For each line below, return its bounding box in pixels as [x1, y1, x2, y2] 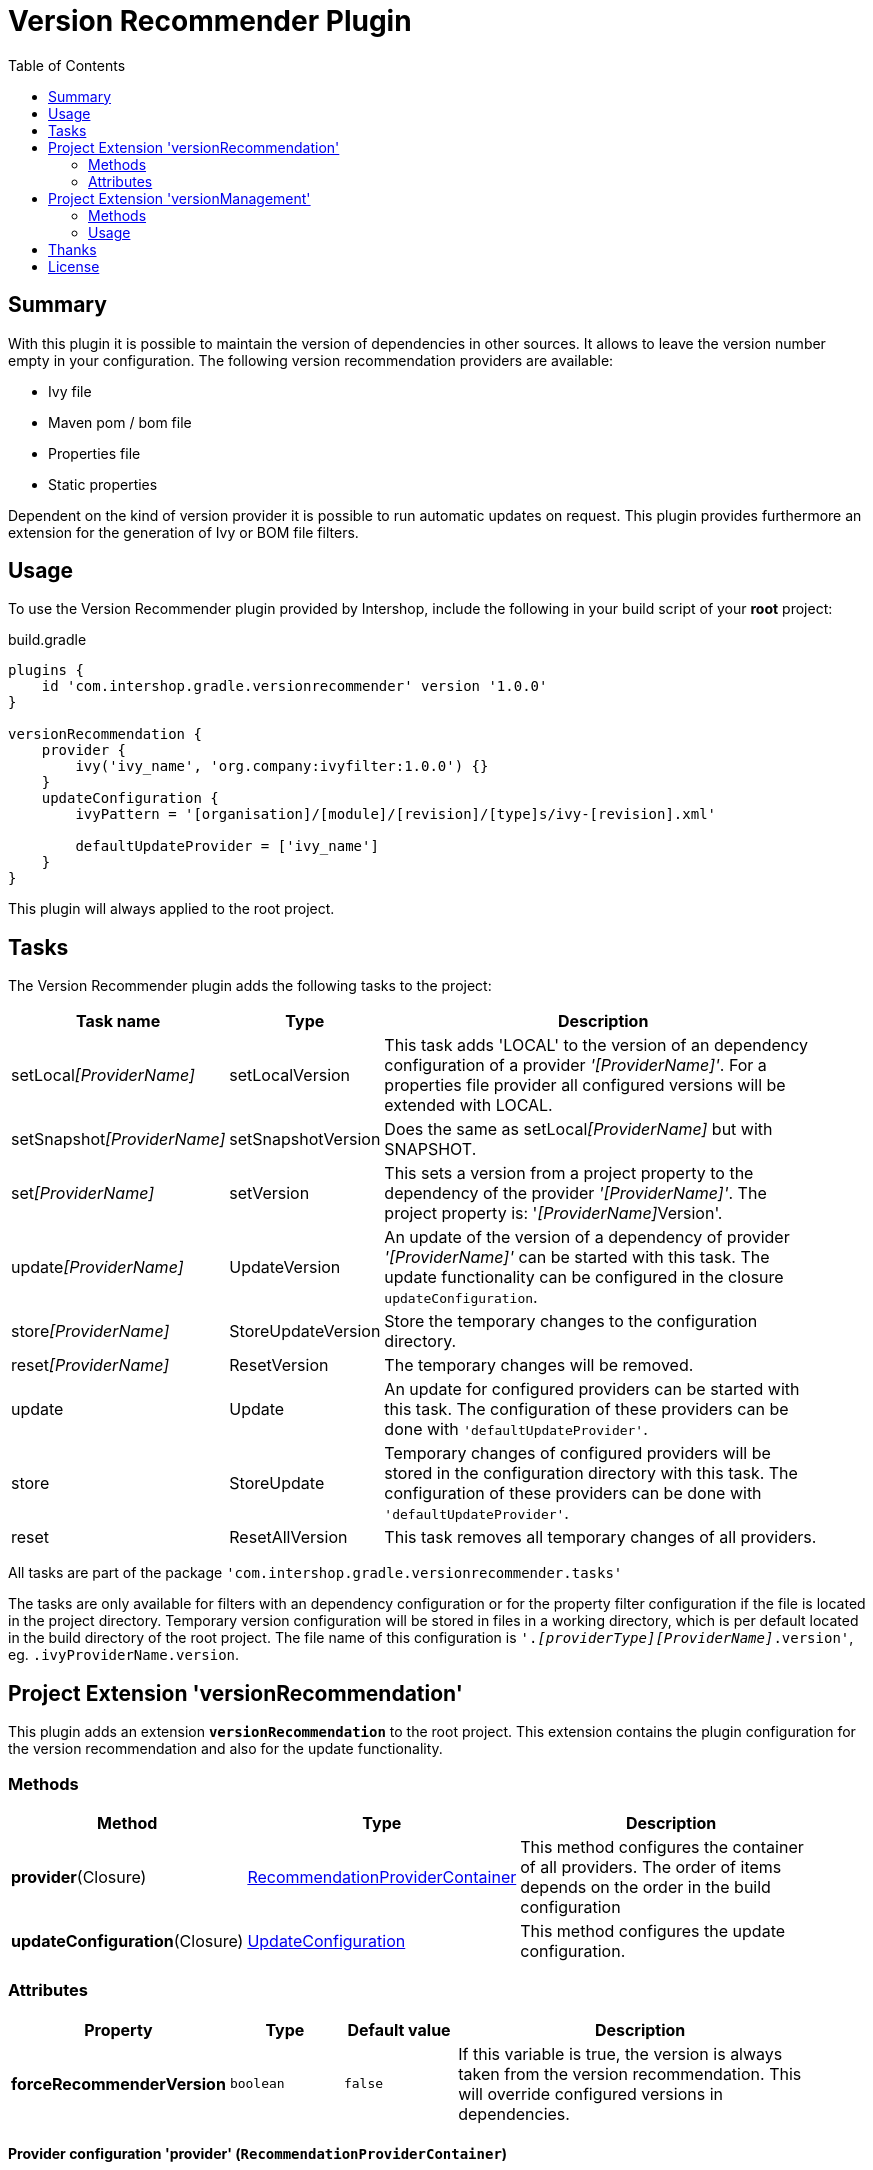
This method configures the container [520, 1836, 804, 1857]
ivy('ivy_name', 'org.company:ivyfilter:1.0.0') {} [75, 758, 489, 775]
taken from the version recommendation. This [458, 2063, 802, 2084]
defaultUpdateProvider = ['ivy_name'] [75, 838, 379, 855]
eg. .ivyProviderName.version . [8, 1646, 240, 1664]
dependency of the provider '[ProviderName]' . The [384, 1183, 767, 1204]
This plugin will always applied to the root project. [8, 900, 335, 918]
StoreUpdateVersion [229, 1321, 381, 1342]
